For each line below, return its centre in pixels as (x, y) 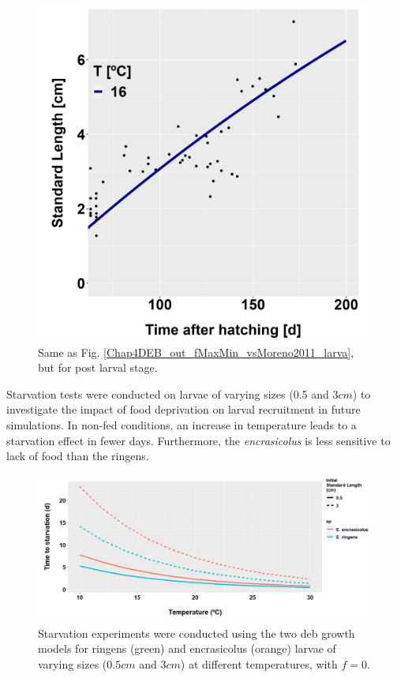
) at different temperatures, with (259, 663)
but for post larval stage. (98, 367)
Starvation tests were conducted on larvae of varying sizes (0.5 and (168, 393)
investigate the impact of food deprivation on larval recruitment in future (184, 409)
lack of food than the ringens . (78, 456)
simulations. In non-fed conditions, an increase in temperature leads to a (182, 424)
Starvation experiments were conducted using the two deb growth (197, 633)
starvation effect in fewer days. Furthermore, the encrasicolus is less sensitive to (198, 440)
